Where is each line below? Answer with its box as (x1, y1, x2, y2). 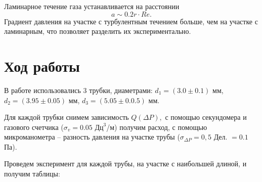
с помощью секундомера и (165, 112, 247, 122)
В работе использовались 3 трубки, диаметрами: (4, 84, 153, 95)
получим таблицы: (4, 168, 60, 179)
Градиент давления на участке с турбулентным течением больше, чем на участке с (4, 16, 258, 26)
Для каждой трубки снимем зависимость (4, 112, 129, 122)
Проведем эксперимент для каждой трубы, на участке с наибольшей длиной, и (4, 158, 247, 169)
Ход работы (4, 55, 80, 76)
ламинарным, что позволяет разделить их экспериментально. (4, 26, 191, 36)
